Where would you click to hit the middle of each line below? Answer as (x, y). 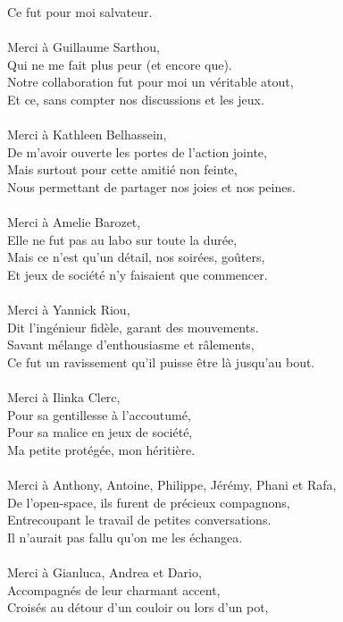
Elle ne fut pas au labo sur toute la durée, (122, 239)
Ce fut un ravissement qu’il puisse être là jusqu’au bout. (161, 361)
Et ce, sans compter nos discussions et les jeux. (136, 99)
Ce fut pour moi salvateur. (80, 12)
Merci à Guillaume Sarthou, (84, 47)
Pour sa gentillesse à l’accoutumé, (99, 414)
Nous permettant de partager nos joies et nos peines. (151, 186)
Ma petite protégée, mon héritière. (101, 449)
